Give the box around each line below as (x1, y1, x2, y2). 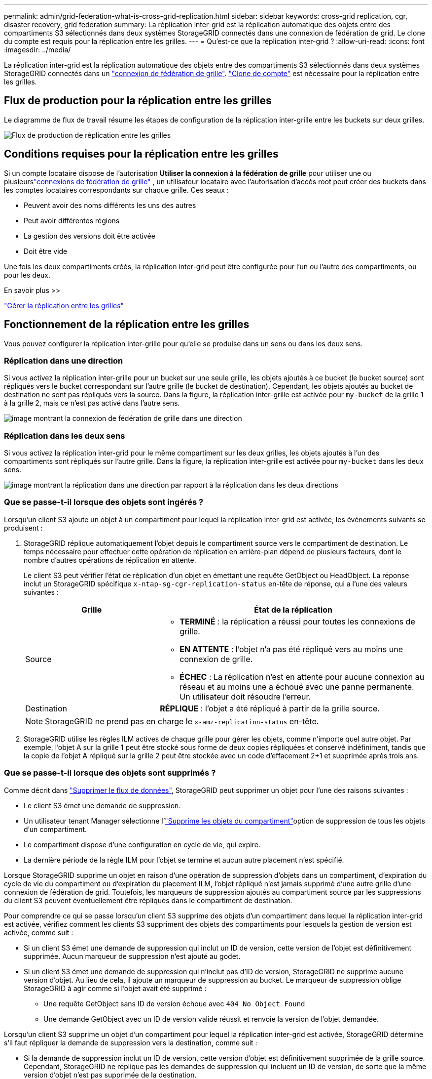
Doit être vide (24, 247, 68, 255)
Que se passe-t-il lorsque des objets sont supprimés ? (4, 768, 216, 778)
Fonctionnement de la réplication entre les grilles (4, 318, 250, 331)
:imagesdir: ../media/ (4, 45, 71, 54)
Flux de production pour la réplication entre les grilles (4, 94, 272, 107)
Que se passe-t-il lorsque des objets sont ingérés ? (4, 497, 204, 507)
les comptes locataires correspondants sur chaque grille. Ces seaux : (4, 185, 229, 194)
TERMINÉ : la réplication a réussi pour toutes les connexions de (180, 616, 415, 626)
